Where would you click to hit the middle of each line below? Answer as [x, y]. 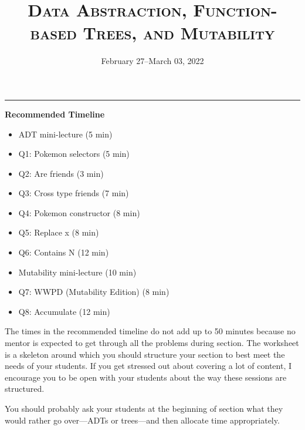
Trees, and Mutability [179, 33]
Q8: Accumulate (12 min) [64, 311]
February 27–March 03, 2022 [152, 61]
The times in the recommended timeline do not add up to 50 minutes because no [150, 331]
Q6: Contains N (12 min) [64, 252]
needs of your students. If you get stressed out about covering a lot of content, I [148, 366]
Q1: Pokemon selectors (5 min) [74, 154]
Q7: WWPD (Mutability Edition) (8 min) [94, 292]
